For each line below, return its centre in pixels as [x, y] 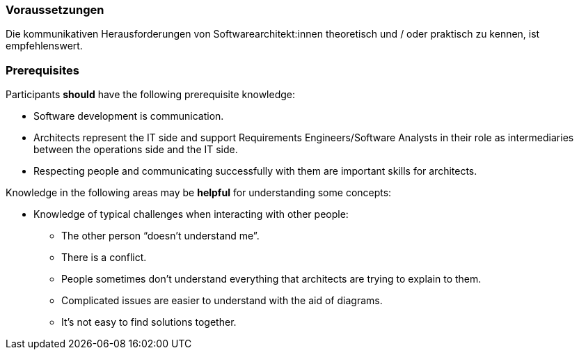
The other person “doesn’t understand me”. [160, 236]
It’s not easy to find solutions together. [149, 322]
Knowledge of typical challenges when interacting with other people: [191, 214]
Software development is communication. [129, 116]
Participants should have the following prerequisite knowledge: [151, 95]
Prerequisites [42, 70]
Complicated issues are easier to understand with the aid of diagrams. [222, 301]
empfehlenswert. [44, 46]
